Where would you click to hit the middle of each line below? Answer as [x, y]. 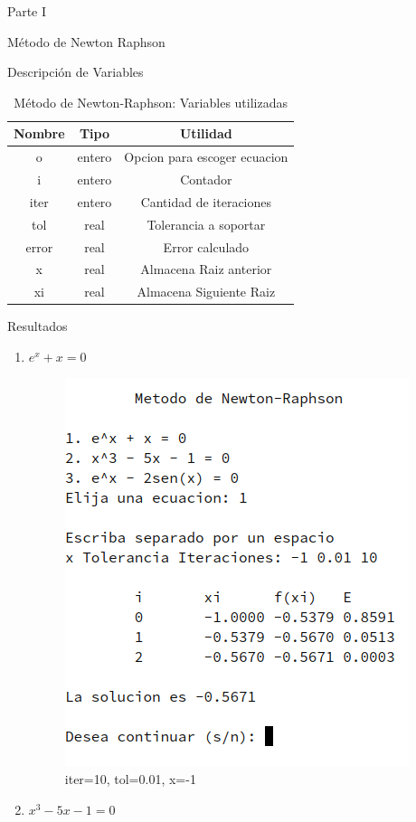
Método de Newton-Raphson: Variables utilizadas [151, 102]
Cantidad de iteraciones [206, 201]
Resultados [38, 326]
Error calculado [206, 246]
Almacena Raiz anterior [206, 269]
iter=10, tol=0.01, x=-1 [130, 779]
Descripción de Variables [76, 72]
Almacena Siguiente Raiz [206, 292]
